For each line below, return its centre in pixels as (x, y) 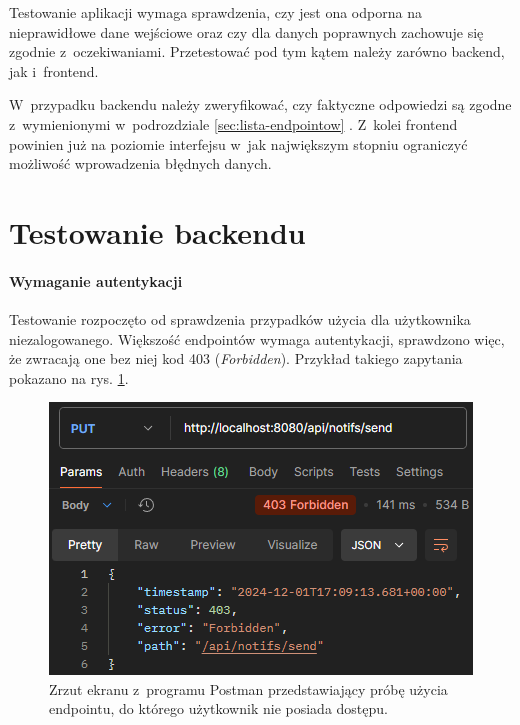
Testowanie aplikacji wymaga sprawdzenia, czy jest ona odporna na (215, 12)
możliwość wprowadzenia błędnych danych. (140, 163)
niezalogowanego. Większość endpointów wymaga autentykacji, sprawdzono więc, (257, 338)
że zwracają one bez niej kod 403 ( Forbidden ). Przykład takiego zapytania (236, 358)
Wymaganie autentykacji (96, 280)
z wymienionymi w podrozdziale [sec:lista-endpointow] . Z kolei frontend (233, 123)
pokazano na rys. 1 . (69, 377)
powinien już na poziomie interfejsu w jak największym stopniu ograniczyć (238, 143)
